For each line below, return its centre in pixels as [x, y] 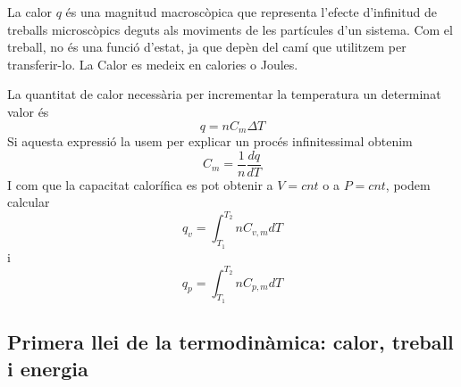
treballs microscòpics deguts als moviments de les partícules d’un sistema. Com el [230, 29]
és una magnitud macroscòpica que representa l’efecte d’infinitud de [251, 12]
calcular [29, 202]
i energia [48, 368]
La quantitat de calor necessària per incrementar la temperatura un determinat [224, 94]
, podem [408, 184]
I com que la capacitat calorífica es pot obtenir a [140, 184]
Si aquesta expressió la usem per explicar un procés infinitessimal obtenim [210, 141]
